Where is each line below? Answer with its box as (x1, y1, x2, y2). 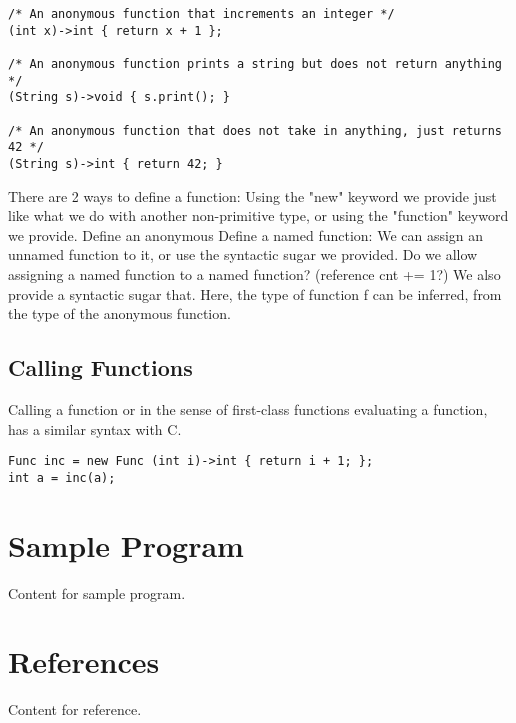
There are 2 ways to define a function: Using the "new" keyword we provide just (8, 185, 497, 206)
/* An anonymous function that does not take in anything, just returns (8, 123, 502, 138)
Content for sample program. (8, 582, 186, 603)
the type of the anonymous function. (8, 303, 231, 324)
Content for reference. (8, 699, 142, 720)
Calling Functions (8, 352, 193, 383)
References (8, 641, 160, 682)
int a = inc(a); (8, 470, 116, 485)
